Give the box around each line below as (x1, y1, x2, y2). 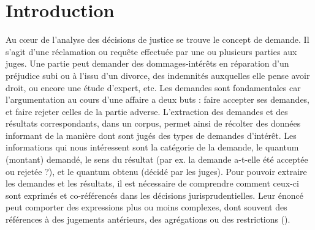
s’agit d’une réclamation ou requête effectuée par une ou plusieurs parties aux (6, 45, 297, 57)
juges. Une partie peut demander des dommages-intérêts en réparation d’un (6, 57, 289, 70)
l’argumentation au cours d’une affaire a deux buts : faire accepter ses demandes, (6, 93, 310, 106)
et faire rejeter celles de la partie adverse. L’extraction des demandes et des (6, 105, 288, 117)
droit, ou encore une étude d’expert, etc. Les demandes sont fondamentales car (6, 81, 301, 94)
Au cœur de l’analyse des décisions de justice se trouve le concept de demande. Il (6, 33, 309, 46)
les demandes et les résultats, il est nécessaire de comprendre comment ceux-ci (6, 177, 299, 190)
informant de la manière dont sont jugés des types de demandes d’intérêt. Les (6, 128, 297, 141)
